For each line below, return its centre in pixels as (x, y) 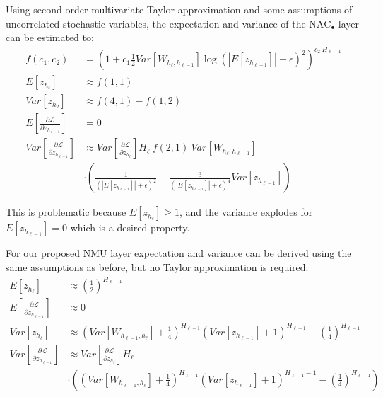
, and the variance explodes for (246, 212)
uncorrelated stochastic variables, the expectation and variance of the (156, 23)
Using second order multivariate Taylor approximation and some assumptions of (179, 9)
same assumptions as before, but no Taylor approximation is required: (157, 267)
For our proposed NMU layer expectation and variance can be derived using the (179, 253)
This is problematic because (66, 212)
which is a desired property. (130, 228)
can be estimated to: (50, 37)
